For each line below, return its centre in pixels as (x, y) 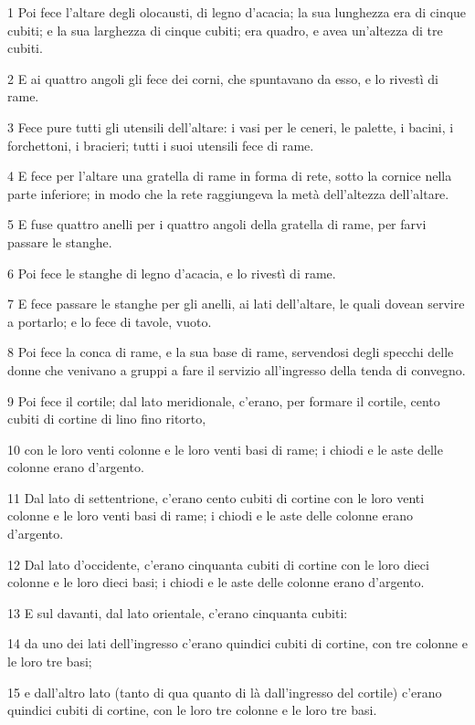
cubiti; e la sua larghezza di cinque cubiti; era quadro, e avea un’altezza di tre (225, 30)
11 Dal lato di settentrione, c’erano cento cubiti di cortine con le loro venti (216, 497)
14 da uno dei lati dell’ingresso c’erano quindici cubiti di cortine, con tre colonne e (237, 643)
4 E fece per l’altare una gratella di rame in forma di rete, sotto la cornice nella (230, 176)
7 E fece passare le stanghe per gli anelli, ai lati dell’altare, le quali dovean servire (236, 304)
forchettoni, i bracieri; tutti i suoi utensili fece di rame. (161, 145)
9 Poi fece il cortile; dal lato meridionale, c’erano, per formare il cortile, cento (224, 400)
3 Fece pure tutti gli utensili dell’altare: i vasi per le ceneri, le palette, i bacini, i (231, 126)
